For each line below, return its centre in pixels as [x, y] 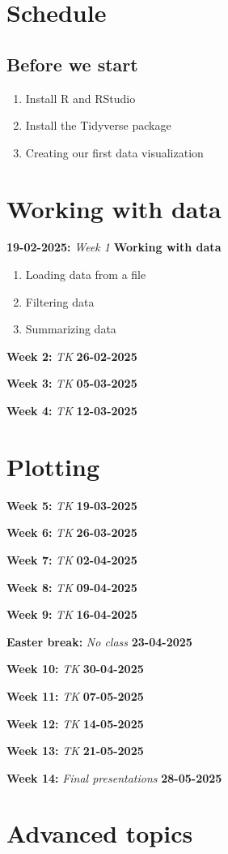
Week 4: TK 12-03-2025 [72, 411]
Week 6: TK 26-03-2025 [72, 532]
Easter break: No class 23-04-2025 [99, 641]
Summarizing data [71, 329]
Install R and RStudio [80, 98]
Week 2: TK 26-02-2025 [72, 356]
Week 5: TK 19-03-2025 [72, 505]
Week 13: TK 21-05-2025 [75, 751]
